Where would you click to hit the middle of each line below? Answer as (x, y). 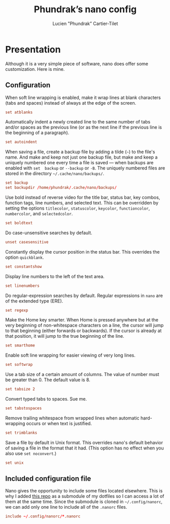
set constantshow (24, 266)
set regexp (17, 310)
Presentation (33, 49)
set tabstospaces (24, 408)
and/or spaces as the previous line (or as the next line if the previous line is (84, 127)
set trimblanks (21, 433)
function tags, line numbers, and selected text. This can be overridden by (82, 203)
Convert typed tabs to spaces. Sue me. (46, 399)
